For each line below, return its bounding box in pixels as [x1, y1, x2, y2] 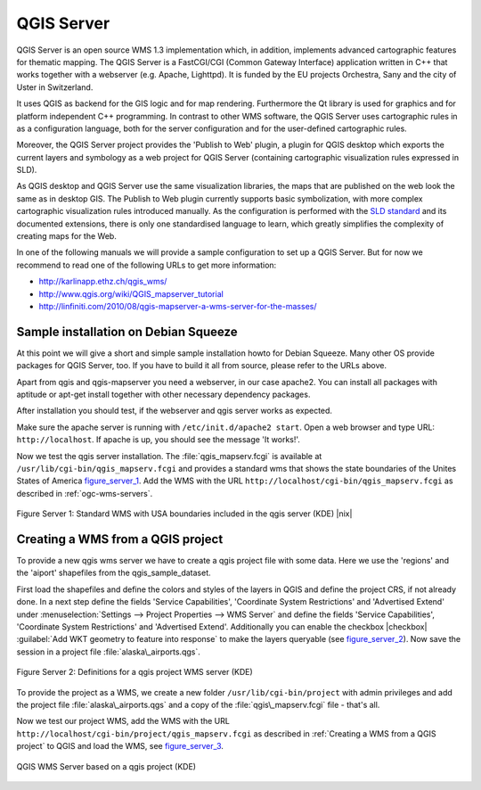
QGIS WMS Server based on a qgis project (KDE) [16, 761, 196, 771]
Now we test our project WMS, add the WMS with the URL [16, 716, 231, 727]
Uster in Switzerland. [16, 81, 94, 93]
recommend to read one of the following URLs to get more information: [16, 259, 277, 270]
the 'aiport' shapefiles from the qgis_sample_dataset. [16, 567, 211, 579]
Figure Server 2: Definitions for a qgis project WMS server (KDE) [16, 667, 253, 678]
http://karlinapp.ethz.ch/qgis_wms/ [38, 276, 167, 287]
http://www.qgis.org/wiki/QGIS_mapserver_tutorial [38, 288, 224, 299]
